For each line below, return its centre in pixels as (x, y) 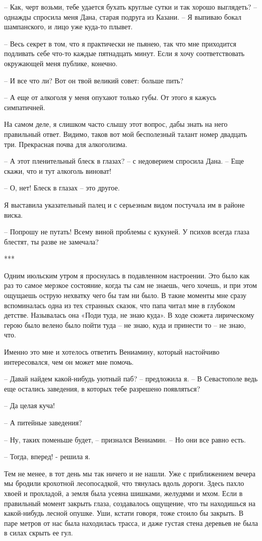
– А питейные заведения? (43, 422)
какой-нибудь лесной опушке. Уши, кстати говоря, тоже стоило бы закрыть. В (124, 513)
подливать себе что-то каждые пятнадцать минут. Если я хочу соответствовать (124, 53)
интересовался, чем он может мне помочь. (69, 361)
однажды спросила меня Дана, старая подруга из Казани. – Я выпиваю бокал (123, 16)
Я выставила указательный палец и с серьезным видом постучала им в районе (124, 204)
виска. (14, 214)
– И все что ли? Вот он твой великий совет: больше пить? (94, 80)
